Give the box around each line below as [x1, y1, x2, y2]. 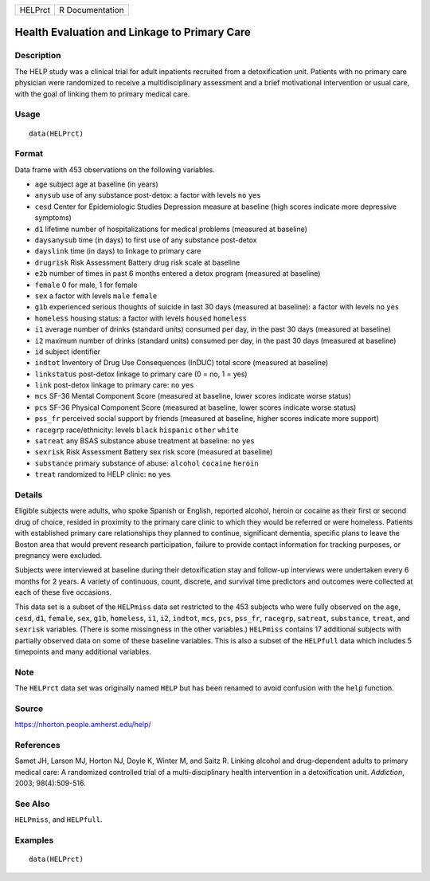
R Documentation [59, 5, 124, 15]
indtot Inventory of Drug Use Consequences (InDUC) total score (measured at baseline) [34, 358, 329, 368]
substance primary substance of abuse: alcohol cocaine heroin [34, 458, 259, 468]
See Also [14, 798, 50, 809]
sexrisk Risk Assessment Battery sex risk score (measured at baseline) [34, 447, 273, 457]
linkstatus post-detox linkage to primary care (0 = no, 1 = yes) [34, 369, 248, 379]
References [14, 740, 61, 751]
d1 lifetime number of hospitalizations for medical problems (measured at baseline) [34, 224, 308, 234]
